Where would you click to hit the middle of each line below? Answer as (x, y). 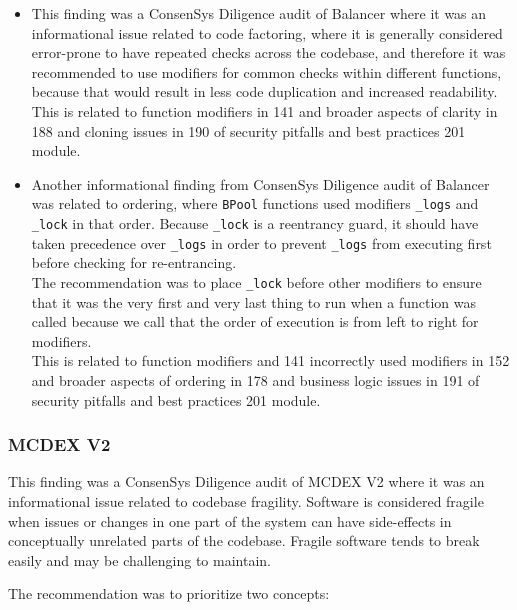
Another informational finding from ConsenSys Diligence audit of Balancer (260, 183)
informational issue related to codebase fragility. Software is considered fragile (246, 500)
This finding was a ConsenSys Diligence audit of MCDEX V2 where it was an (246, 481)
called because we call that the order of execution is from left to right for (255, 321)
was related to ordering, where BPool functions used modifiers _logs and (255, 203)
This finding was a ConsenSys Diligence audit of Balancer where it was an (259, 13)
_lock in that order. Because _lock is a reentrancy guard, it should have (255, 223)
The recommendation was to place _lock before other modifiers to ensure (256, 281)
